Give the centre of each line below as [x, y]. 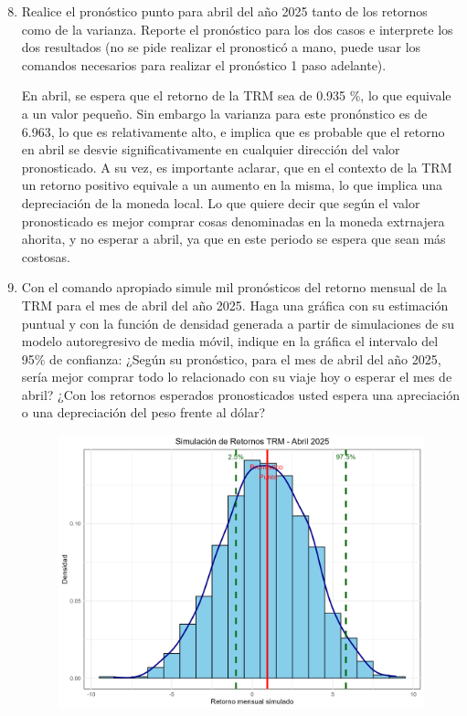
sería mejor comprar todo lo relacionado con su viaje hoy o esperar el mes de [237, 377]
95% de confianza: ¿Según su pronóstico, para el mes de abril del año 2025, [231, 358]
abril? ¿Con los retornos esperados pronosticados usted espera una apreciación [241, 394]
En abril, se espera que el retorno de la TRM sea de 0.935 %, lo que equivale [236, 95]
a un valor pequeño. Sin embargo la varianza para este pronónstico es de [224, 113]
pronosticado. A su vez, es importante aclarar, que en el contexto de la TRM [237, 167]
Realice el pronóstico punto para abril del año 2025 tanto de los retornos [224, 11]
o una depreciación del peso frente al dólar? [143, 412]
